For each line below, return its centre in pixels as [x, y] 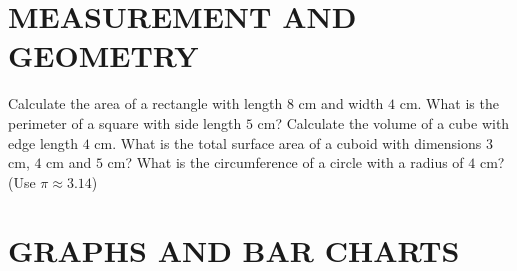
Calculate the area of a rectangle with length [145, 103]
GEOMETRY [103, 55]
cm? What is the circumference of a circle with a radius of [285, 162]
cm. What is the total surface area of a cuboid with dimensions [288, 142]
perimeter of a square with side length [125, 122]
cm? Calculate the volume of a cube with [383, 122]
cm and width [341, 103]
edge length [43, 142]
